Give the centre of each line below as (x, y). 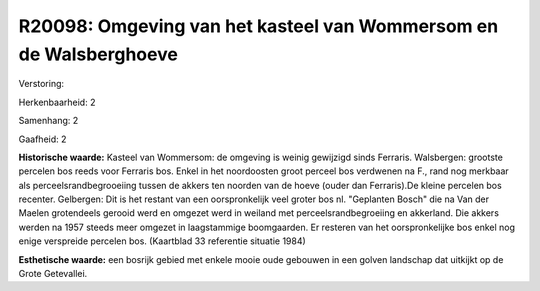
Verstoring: (41, 84)
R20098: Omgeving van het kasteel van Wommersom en (258, 26)
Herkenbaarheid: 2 (57, 102)
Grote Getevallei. (53, 274)
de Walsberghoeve (98, 54)
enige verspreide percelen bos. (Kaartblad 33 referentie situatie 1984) (162, 241)
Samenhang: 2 (48, 121)
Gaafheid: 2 (42, 139)
